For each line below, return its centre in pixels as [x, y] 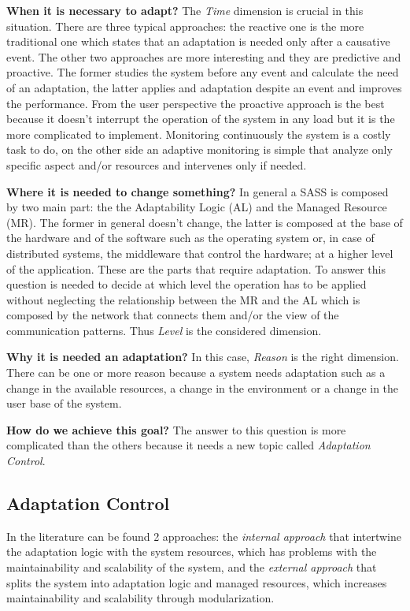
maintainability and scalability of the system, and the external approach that [192, 567]
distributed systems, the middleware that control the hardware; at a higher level [200, 253]
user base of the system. [64, 403]
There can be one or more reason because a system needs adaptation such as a [196, 373]
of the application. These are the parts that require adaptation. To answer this [196, 268]
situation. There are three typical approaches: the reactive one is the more [185, 26]
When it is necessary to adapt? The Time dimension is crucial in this [185, 10]
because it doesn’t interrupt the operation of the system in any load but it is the [201, 119]
